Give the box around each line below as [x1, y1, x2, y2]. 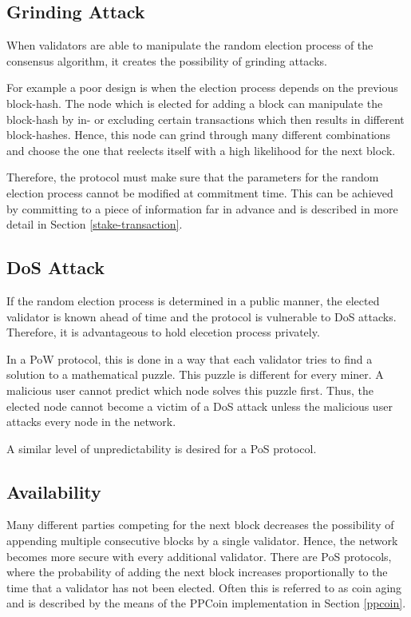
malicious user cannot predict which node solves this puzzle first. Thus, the [6, 381, 373, 398]
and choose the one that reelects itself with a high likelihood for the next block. [6, 141, 396, 158]
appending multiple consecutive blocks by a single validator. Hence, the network [6, 532, 398, 549]
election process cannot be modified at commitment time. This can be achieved [6, 184, 393, 201]
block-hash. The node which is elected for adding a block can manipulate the [6, 94, 383, 111]
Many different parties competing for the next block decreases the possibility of [6, 516, 394, 533]
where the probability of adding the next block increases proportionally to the [6, 563, 388, 580]
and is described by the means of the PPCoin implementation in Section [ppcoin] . [6, 595, 406, 611]
